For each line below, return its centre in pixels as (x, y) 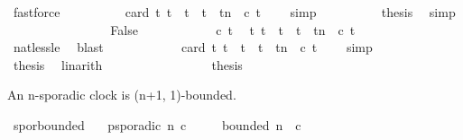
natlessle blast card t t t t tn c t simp (193, 47)
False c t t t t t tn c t (233, 29)
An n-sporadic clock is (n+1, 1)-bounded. (122, 95)
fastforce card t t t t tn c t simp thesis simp (234, 12)
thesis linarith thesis (128, 64)
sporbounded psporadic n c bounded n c (157, 124)
